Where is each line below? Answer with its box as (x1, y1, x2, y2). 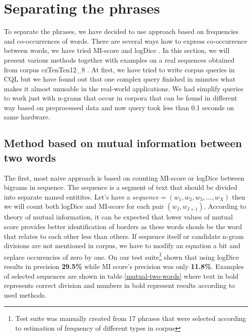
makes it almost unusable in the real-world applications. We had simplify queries (4, 83, 244, 93)
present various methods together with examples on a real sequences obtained (4, 54, 235, 65)
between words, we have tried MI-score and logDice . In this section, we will (4, 45, 230, 55)
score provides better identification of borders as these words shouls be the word (4, 221, 242, 232)
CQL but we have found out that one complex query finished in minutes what (4, 74, 236, 84)
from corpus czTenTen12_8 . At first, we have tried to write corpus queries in (4, 64, 235, 74)
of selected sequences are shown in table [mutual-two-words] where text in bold (4, 270, 238, 281)
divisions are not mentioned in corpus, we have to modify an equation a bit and (4, 240, 240, 251)
